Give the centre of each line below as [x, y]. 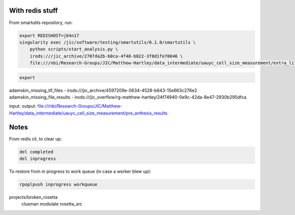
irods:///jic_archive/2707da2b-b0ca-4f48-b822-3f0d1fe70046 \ [106, 56]
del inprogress [38, 159]
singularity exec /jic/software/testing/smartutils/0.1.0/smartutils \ [108, 42]
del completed [36, 152]
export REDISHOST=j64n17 [49, 35]
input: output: [23, 106]
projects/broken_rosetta [33, 197]
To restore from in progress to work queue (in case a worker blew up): [80, 171]
